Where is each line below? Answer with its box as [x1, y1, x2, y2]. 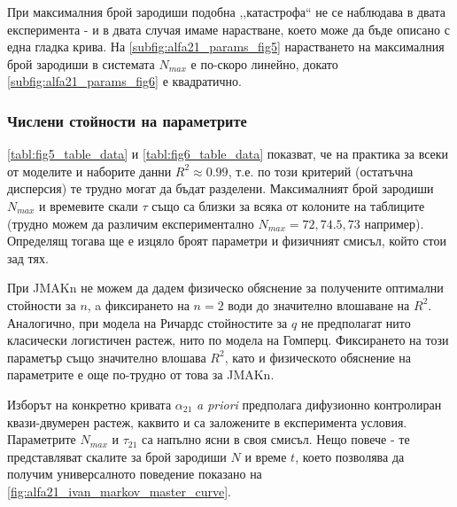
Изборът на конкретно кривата [7, 394, 172, 413]
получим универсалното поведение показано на [7, 464, 262, 483]
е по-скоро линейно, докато [190, 54, 338, 73]
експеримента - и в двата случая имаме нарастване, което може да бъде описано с [7, 19, 450, 38]
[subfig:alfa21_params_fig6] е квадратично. [7, 72, 242, 90]
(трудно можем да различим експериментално [7, 214, 254, 232]
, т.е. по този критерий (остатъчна [228, 161, 414, 180]
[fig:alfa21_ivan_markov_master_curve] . [7, 481, 232, 500]
